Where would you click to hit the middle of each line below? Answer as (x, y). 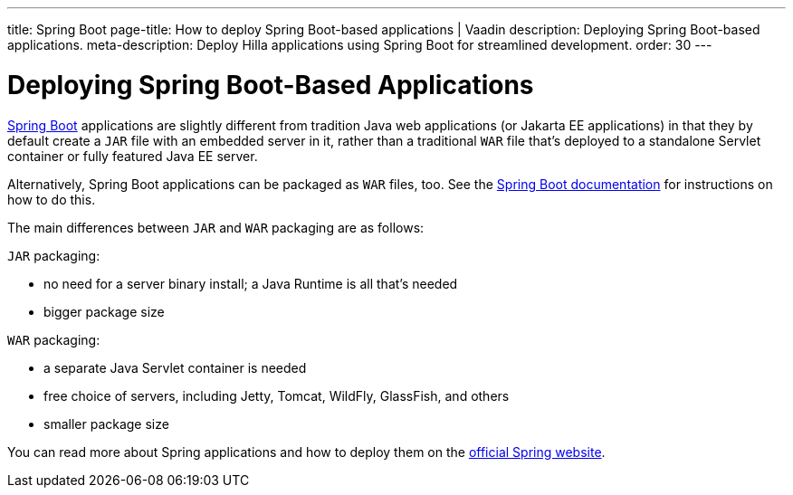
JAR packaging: (54, 255)
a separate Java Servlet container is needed (175, 367)
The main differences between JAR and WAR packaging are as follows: (216, 227)
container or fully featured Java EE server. (133, 156)
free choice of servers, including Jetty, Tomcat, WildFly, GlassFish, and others (277, 395)
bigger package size (104, 311)
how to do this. (52, 199)
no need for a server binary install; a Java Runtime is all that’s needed (251, 283)
